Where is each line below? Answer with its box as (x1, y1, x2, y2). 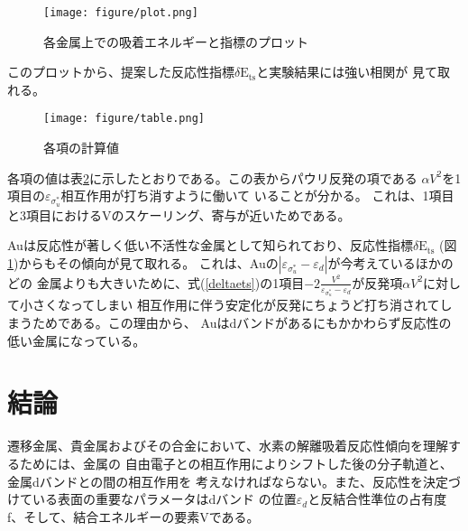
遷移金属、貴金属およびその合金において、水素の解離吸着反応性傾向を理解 (7, 436, 448, 455)
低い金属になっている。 (7, 331, 146, 349)
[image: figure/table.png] (43, 112, 205, 126)
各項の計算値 (43, 138, 119, 157)
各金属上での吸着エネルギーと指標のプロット (43, 32, 308, 51)
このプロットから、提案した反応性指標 (7, 62, 234, 81)
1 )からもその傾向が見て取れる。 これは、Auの (7, 253, 279, 272)
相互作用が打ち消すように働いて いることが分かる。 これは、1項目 (60, 186, 454, 205)
